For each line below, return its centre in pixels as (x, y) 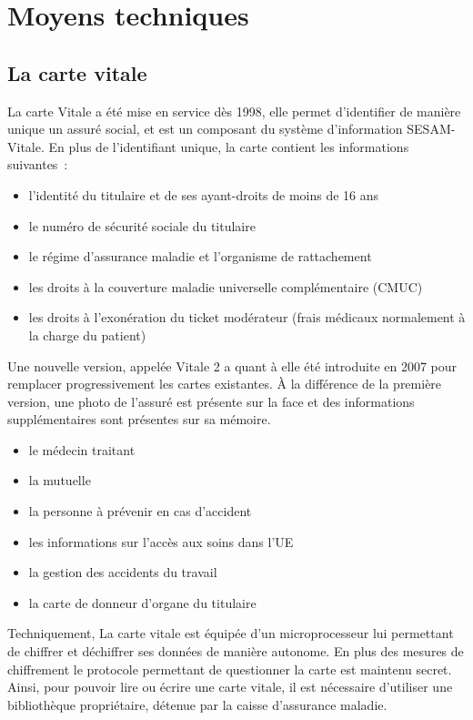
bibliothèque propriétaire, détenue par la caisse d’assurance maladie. (197, 704)
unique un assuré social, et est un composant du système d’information (205, 129)
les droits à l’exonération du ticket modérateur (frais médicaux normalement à (247, 317)
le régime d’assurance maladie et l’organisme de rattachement (200, 256)
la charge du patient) (87, 335)
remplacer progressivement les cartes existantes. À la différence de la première (225, 384)
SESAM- (431, 129)
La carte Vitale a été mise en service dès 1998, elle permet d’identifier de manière (234, 111)
